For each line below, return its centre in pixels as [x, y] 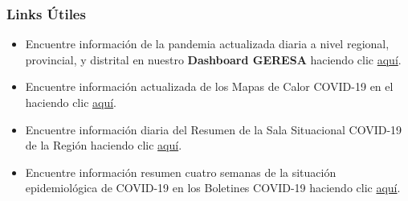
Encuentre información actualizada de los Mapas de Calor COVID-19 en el [209, 86]
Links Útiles [46, 13]
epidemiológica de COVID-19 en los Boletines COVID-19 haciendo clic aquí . [213, 188]
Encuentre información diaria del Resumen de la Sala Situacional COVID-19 [214, 129]
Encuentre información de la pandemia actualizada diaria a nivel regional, [207, 44]
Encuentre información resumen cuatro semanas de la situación [181, 172]
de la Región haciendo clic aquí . [104, 145]
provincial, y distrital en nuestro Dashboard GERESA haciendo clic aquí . [213, 59]
